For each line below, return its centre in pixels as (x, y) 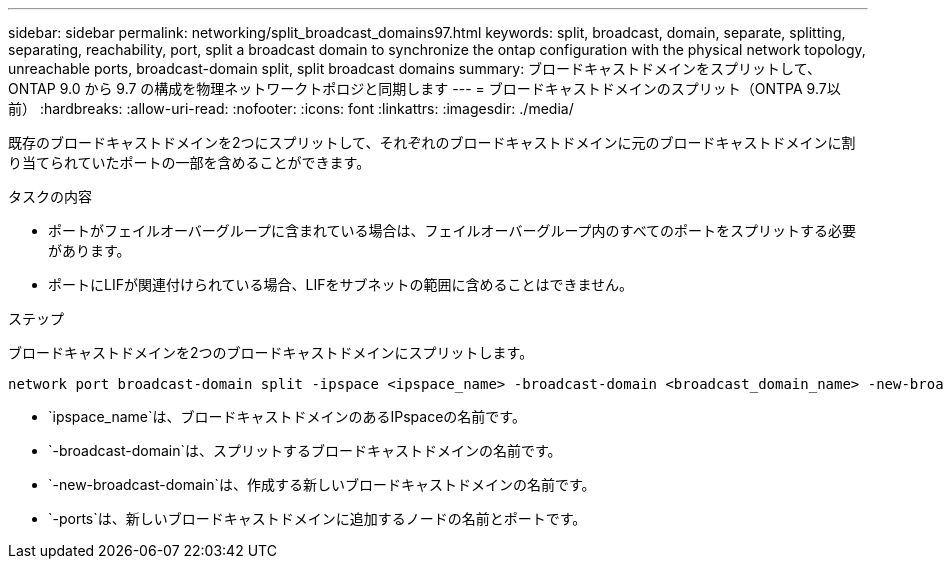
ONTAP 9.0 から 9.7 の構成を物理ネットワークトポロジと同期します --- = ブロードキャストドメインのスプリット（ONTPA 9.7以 (424, 88)
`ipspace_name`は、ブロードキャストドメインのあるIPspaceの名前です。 (287, 416)
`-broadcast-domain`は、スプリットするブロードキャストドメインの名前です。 (305, 450)
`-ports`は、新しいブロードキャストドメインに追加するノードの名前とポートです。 (317, 518)
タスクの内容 (50, 196)
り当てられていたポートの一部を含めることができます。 (189, 162)
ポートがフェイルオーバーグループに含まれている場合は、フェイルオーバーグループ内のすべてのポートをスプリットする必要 (452, 230)
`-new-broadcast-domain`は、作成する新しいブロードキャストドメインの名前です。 (322, 484)
